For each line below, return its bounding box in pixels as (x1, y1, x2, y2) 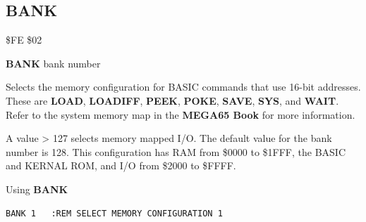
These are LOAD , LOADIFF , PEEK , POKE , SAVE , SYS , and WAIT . (6, 93, 339, 107)
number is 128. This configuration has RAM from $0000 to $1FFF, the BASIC (6, 144, 346, 159)
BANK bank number (6, 55, 101, 70)
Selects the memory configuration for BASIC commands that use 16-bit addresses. (6, 79, 361, 94)
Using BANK (6, 181, 68, 196)
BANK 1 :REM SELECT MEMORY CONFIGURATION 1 (6, 208, 223, 218)
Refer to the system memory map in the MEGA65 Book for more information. (6, 107, 355, 122)
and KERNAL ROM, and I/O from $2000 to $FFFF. (6, 158, 236, 173)
